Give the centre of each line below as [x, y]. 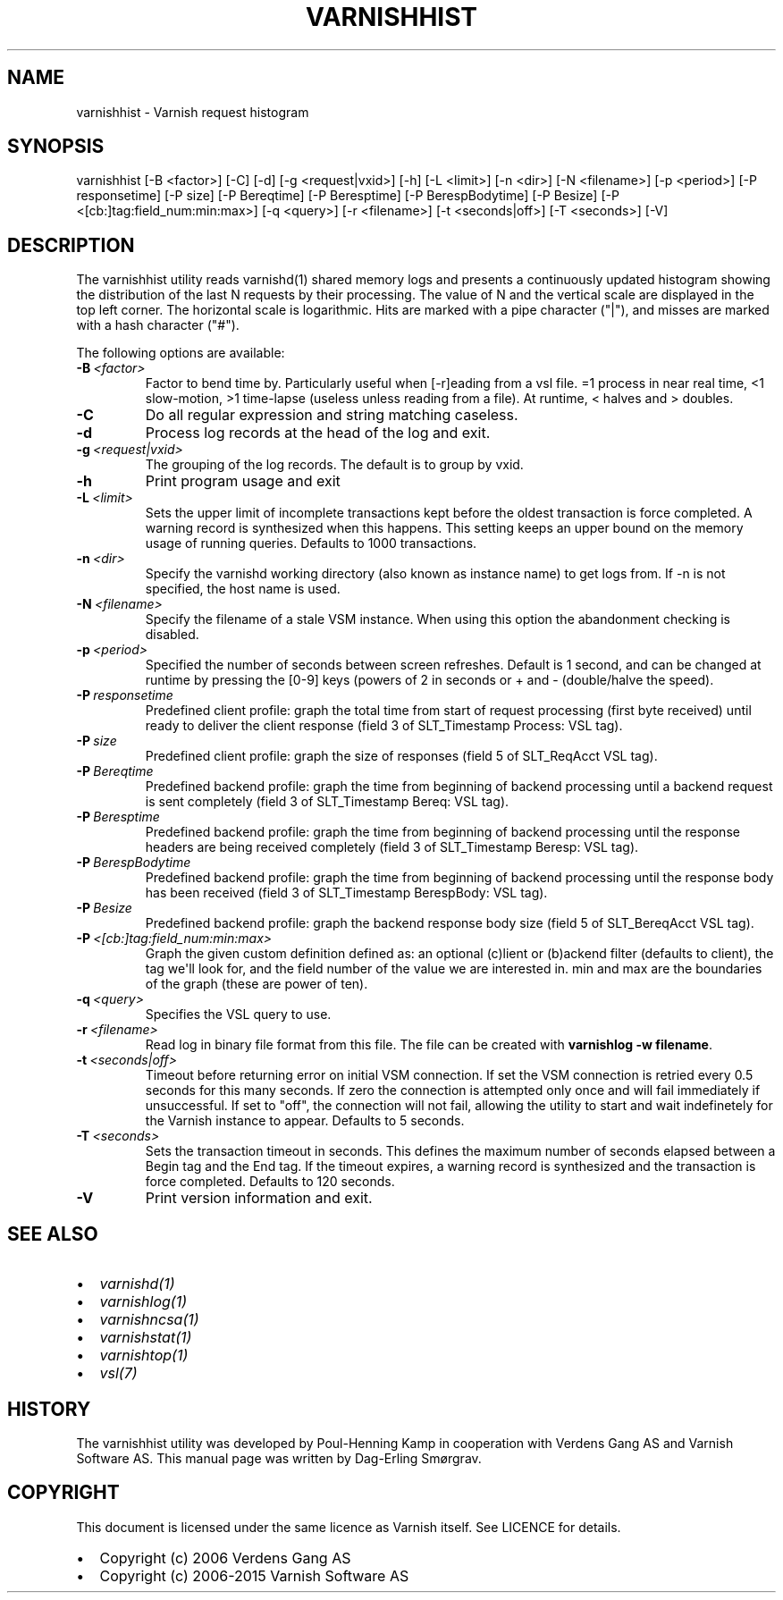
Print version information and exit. [259, 1198]
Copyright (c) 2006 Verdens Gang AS [225, 1558]
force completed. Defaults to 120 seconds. [270, 1182]
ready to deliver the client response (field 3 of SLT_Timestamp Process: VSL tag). [384, 726]
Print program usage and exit [243, 481]
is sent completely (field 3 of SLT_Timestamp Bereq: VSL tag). [327, 802]
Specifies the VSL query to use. [238, 1015]
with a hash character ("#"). [158, 325]
